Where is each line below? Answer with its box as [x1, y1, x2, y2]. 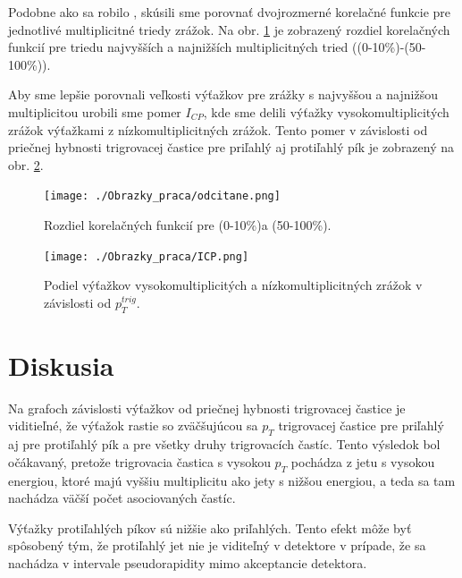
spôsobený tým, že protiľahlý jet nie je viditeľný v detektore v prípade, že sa [8, 536, 426, 555]
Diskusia [8, 346, 114, 383]
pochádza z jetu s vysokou [290, 452, 435, 471]
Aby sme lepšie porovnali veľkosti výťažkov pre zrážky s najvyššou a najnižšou [8, 85, 438, 104]
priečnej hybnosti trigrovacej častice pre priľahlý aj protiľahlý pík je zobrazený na [8, 138, 455, 157]
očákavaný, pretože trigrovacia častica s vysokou [8, 452, 271, 471]
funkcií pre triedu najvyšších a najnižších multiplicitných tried [8, 38, 349, 56]
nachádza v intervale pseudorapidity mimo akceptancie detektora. [8, 553, 367, 572]
